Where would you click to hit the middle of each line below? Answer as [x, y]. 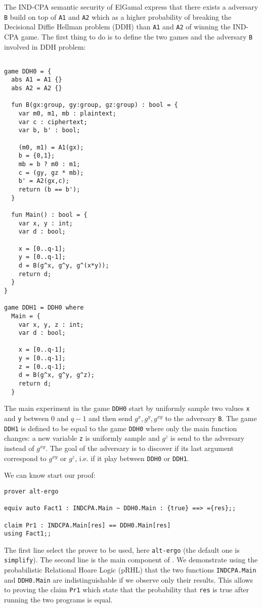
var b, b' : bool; [49, 130]
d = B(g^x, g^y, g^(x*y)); [64, 265]
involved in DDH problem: [45, 46]
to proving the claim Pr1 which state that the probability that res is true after [127, 590]
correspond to [25, 458]
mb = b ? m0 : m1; [49, 164]
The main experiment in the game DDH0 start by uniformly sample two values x [127, 408]
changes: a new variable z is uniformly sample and [82, 438]
